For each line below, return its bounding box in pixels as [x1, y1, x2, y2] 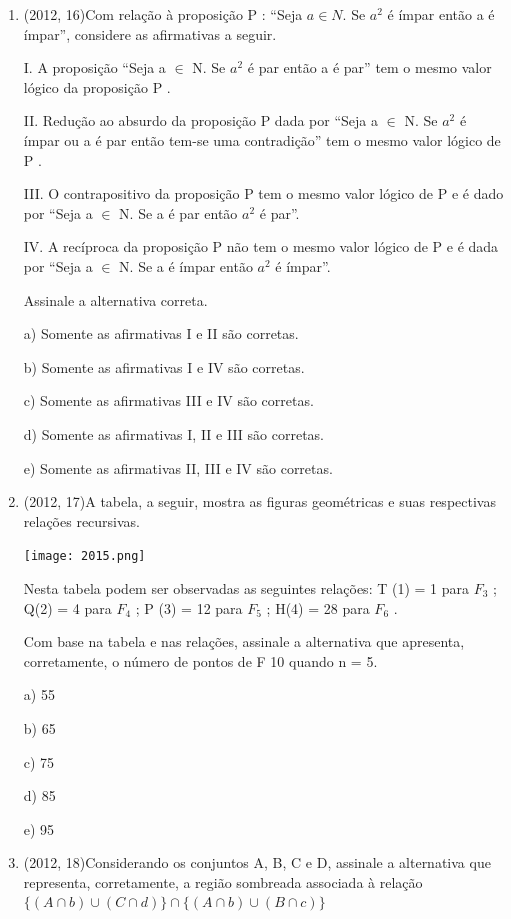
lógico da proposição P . [23, 76, 171, 97]
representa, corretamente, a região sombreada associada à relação [23, 871, 423, 892]
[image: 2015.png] [23, 549, 146, 564]
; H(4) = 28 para [266, 597, 370, 618]
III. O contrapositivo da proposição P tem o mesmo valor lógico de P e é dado [23, 183, 504, 204]
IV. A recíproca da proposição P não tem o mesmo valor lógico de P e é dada [23, 236, 499, 257]
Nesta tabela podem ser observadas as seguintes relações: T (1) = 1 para [23, 577, 469, 598]
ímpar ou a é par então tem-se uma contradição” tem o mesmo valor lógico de [23, 129, 501, 150]
